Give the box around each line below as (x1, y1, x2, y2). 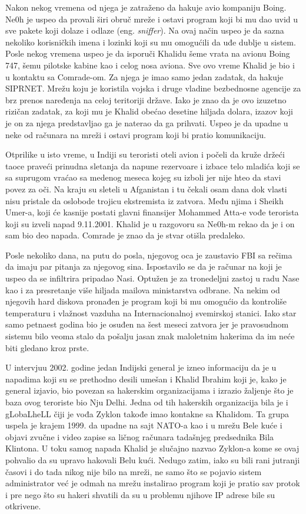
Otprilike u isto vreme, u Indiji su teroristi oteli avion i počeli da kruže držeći (5, 148, 285, 161)
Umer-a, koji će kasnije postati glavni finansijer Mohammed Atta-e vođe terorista (5, 206, 299, 218)
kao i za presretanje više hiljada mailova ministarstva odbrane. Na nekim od (5, 283, 280, 296)
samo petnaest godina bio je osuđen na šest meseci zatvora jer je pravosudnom (5, 318, 289, 330)
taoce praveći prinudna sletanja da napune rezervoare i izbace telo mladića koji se (5, 159, 300, 172)
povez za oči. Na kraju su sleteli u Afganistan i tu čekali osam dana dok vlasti (5, 182, 287, 195)
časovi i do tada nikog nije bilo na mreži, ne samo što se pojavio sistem (5, 465, 262, 477)
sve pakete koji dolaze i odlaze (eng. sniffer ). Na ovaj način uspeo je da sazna (5, 24, 284, 37)
